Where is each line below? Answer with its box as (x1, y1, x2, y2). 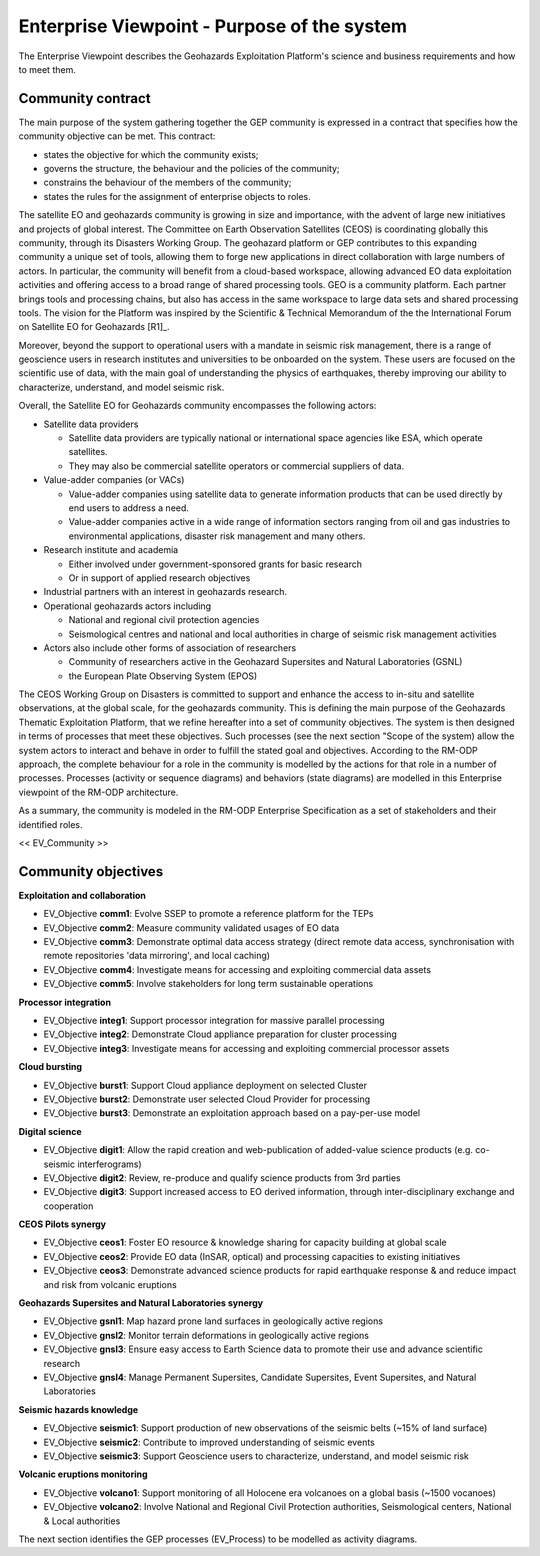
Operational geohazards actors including (43, 600, 212, 612)
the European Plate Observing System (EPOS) (68, 670, 258, 682)
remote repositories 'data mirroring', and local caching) (43, 950, 270, 962)
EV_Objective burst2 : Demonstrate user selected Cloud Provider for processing (43, 1093, 371, 1105)
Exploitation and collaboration (18, 889, 147, 901)
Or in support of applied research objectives (68, 571, 251, 584)
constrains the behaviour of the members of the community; (43, 176, 292, 189)
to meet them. (18, 63, 77, 75)
